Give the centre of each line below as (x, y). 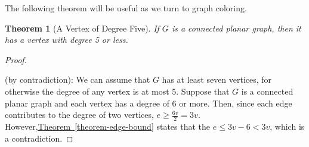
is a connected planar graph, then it (236, 28)
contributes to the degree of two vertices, (79, 115)
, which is (287, 126)
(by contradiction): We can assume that (78, 79)
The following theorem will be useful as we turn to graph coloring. (126, 8)
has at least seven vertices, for (217, 79)
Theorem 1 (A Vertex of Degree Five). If (82, 28)
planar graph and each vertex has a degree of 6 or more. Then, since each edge (149, 103)
